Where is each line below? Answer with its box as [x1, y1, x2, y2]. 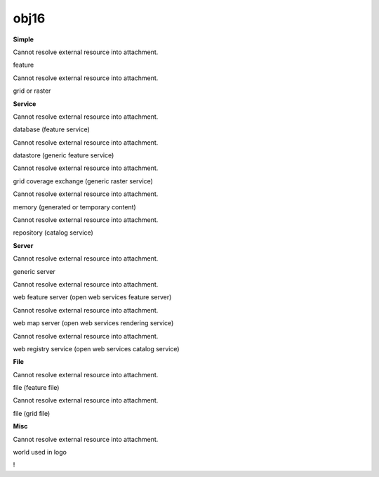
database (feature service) [13, 125, 91, 133]
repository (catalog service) [13, 228, 94, 237]
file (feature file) [13, 384, 60, 392]
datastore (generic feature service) [13, 151, 114, 159]
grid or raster [13, 86, 51, 95]
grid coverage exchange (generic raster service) [13, 176, 154, 185]
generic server [13, 267, 55, 275]
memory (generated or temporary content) [13, 202, 136, 211]
